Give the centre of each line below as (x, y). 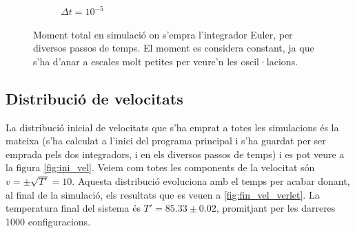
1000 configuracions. (48, 221)
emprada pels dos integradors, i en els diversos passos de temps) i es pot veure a (175, 154)
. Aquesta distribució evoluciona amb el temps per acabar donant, (211, 180)
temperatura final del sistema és (73, 208)
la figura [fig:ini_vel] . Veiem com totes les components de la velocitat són (160, 167)
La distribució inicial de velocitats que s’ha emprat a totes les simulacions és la (172, 127)
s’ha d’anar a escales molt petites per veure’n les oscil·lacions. (166, 61)
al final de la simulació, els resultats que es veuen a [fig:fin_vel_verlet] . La (163, 194)
